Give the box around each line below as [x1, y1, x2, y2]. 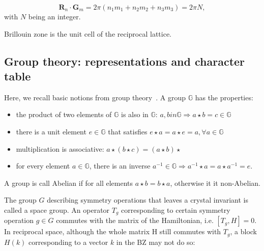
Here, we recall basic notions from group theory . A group [4, 92, 186, 102]
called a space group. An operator [4, 204, 110, 215]
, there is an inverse [89, 160, 151, 171]
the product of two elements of [16, 109, 112, 120]
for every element [16, 160, 70, 171]
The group [4, 194, 37, 205]
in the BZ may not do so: [116, 236, 195, 247]
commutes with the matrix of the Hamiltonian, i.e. [56, 215, 214, 226]
